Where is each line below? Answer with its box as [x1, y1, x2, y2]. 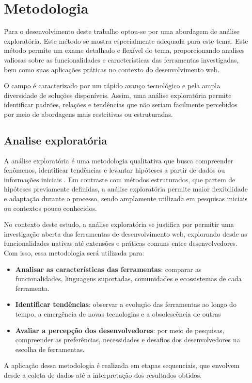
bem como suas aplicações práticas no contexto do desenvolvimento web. [4, 64, 220, 74]
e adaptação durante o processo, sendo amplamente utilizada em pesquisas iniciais [4, 193, 248, 204]
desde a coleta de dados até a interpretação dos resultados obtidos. [4, 369, 202, 380]
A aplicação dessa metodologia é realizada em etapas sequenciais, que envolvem [4, 360, 240, 370]
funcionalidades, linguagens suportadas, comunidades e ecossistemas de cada [15, 273, 242, 284]
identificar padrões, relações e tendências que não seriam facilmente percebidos [4, 99, 237, 110]
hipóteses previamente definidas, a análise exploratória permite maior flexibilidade [4, 184, 248, 194]
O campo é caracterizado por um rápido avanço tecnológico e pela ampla [4, 80, 220, 91]
